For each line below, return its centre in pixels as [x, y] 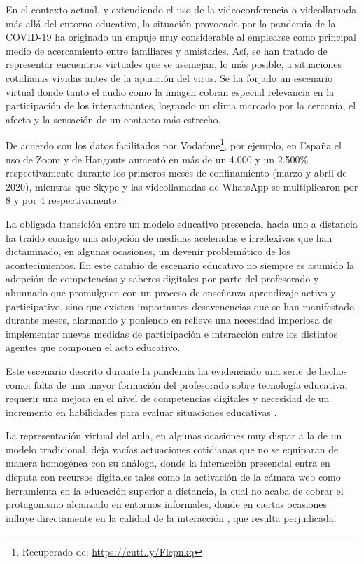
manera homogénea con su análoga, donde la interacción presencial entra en [168, 463]
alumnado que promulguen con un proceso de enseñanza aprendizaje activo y [171, 292]
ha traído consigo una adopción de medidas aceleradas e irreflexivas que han [169, 237]
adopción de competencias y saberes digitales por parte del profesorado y [162, 278]
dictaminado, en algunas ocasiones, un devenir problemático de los [148, 251]
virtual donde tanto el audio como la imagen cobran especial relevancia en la [170, 91]
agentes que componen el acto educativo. [93, 347]
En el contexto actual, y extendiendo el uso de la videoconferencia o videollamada [181, 9]
